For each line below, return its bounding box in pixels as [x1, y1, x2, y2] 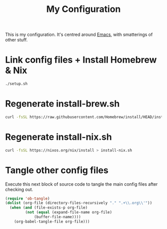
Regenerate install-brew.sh [5, 98, 120, 110]
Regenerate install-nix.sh [5, 131, 112, 142]
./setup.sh [5, 81, 28, 87]
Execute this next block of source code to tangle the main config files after [5, 181, 158, 187]
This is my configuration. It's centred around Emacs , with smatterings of [5, 31, 153, 38]
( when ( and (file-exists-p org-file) [9, 205, 88, 210]
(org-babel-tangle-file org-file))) [14, 219, 90, 224]
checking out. [5, 186, 33, 192]
